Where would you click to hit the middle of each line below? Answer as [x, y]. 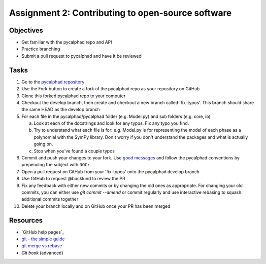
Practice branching [41, 49]
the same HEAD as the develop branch [61, 110]
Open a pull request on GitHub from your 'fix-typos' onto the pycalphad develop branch [110, 171]
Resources [26, 220]
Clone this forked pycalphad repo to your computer [73, 96]
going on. [43, 144]
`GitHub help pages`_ [43, 232]
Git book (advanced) [42, 253]
